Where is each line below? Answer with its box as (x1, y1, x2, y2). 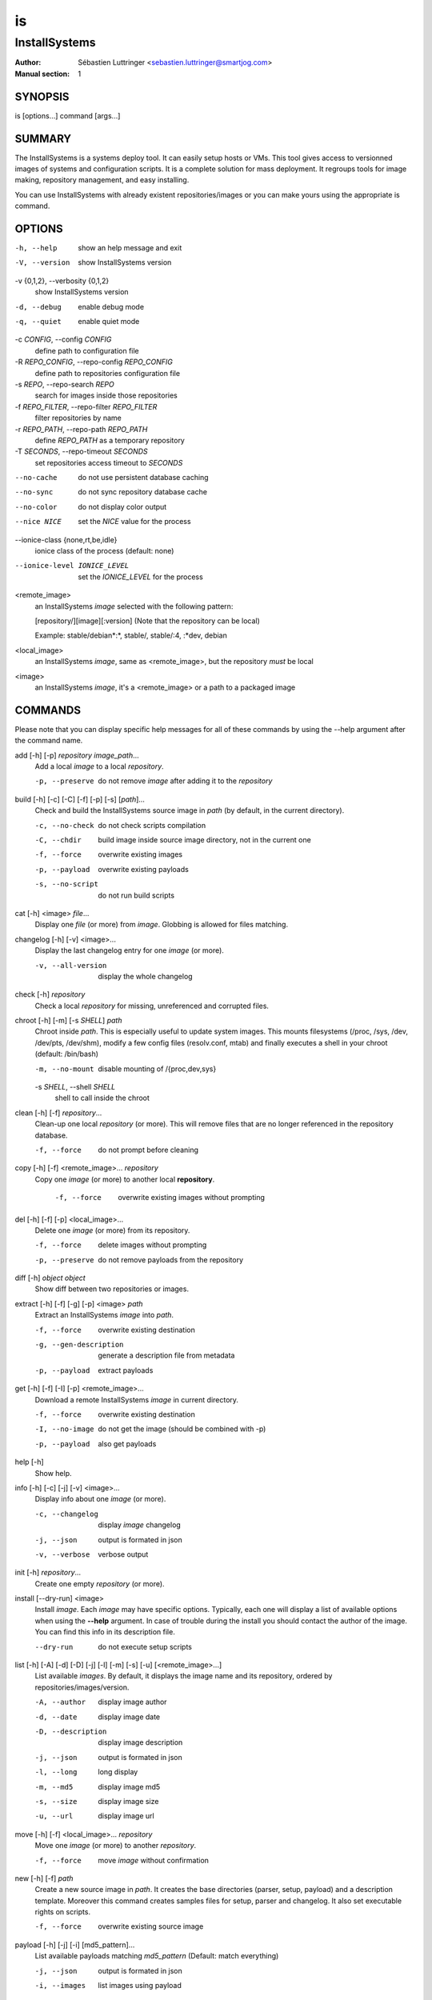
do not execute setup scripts (98, 1642, 192, 1651)
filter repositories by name (34, 413, 122, 423)
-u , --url (34, 1812, 74, 1821)
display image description (98, 1738, 183, 1747)
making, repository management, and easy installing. (14, 175, 190, 185)
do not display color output (78, 502, 167, 511)
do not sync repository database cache (78, 487, 208, 497)
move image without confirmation (98, 1855, 210, 1865)
